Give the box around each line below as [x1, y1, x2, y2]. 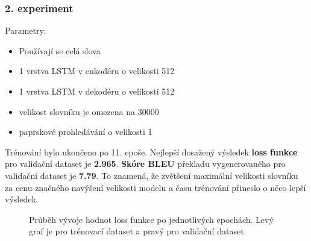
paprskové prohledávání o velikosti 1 [19, 125, 152, 138]
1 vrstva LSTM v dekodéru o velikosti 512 [19, 85, 175, 97]
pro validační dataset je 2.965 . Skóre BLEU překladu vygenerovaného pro [5, 157, 286, 170]
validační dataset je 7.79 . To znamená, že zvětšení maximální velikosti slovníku [5, 169, 298, 181]
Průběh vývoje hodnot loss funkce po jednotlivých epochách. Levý [29, 213, 274, 225]
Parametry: [5, 24, 46, 37]
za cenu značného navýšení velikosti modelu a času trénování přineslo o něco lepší [5, 181, 306, 193]
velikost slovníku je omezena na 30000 [19, 105, 159, 117]
